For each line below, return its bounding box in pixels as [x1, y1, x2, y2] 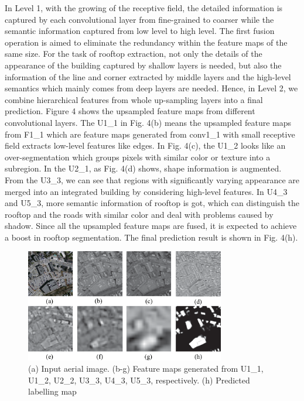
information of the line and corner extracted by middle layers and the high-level [5, 70, 291, 83]
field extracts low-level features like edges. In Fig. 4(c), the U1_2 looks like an [5, 139, 286, 152]
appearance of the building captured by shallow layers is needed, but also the [5, 59, 282, 71]
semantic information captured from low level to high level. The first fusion [5, 25, 275, 37]
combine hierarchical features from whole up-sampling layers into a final [5, 93, 263, 105]
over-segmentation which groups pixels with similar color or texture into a [5, 150, 271, 163]
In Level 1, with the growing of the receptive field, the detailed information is [5, 2, 283, 13]
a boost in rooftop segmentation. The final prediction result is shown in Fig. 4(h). [5, 231, 298, 243]
